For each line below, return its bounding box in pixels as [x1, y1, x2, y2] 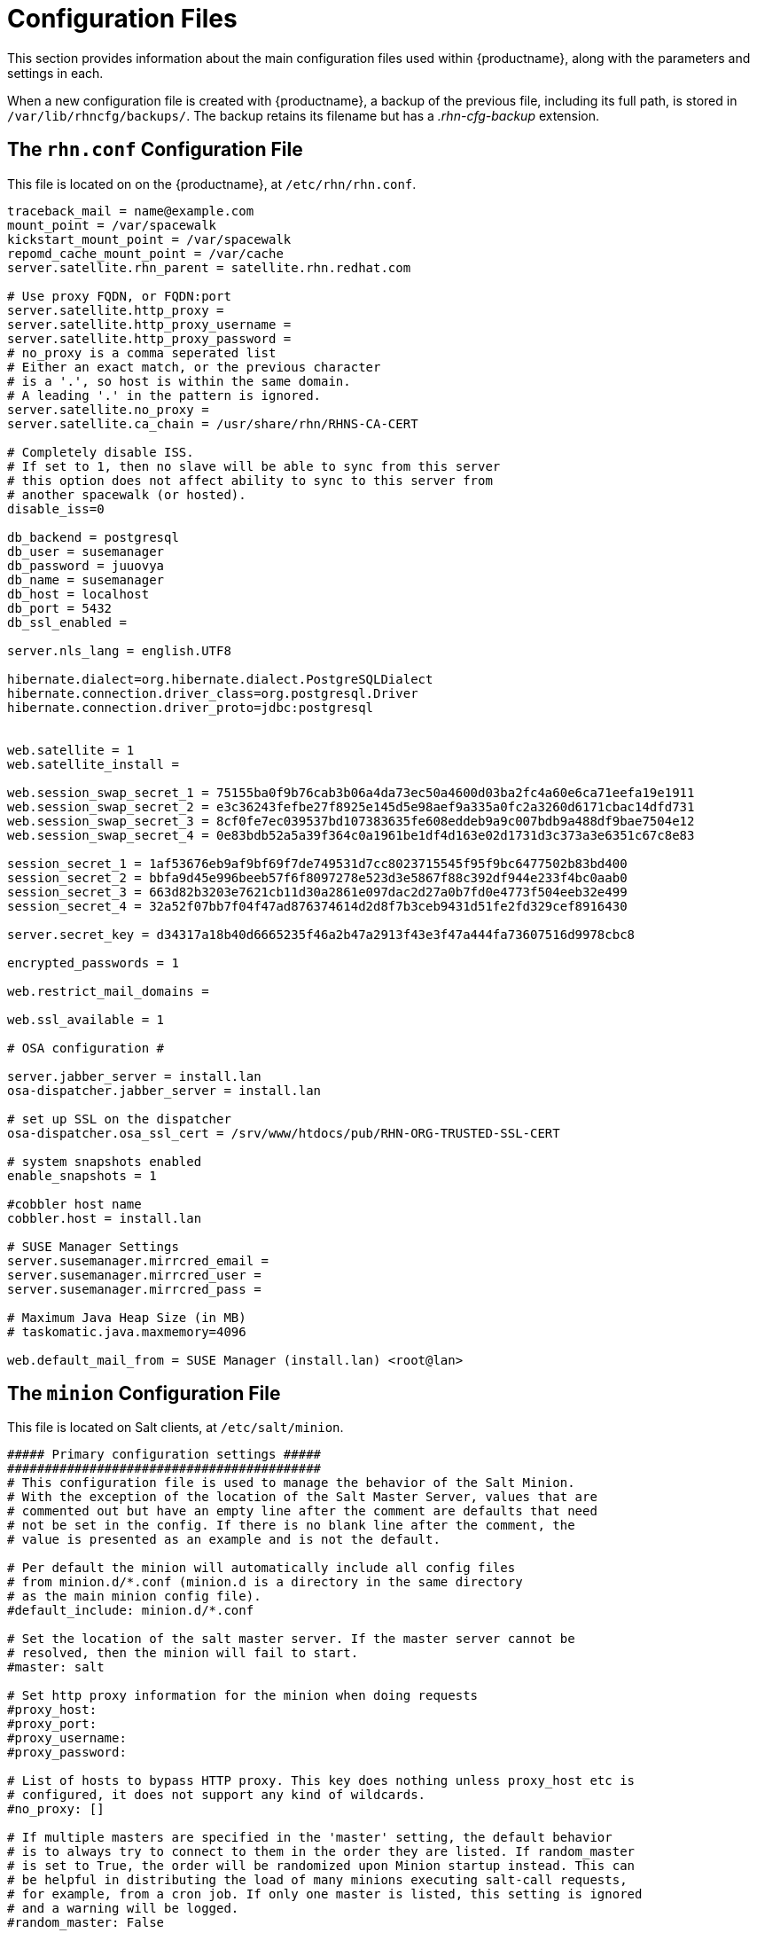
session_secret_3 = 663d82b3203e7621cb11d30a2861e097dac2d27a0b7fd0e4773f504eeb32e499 [7, 884, 628, 899]
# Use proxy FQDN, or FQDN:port [7, 288, 231, 303]
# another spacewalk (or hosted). [7, 487, 246, 502]
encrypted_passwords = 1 [7, 955, 179, 970]
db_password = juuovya [7, 558, 165, 573]
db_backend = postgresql [7, 529, 179, 544]
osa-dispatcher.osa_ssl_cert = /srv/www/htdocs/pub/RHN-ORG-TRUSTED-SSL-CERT [7, 1125, 560, 1140]
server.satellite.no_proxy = [7, 402, 209, 417]
